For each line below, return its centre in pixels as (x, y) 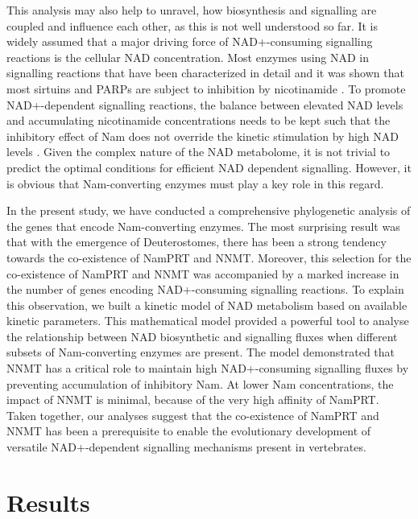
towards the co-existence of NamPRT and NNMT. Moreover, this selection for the (209, 257)
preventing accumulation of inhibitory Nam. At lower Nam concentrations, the (200, 383)
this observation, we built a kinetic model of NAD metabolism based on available (207, 305)
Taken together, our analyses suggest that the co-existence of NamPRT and (193, 415)
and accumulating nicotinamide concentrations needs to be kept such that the (199, 120)
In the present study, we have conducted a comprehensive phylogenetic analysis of (209, 210)
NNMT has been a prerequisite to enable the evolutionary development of (189, 431)
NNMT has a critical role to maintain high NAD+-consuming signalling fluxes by (208, 368)
